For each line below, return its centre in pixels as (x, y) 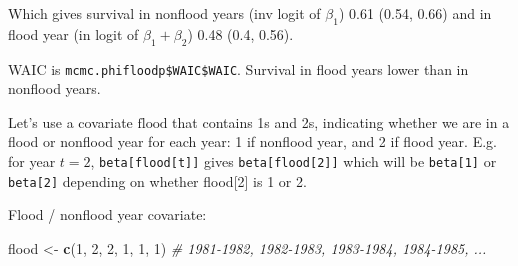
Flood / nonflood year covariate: (107, 214)
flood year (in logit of (73, 33)
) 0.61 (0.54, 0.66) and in (415, 13)
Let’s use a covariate (70, 121)
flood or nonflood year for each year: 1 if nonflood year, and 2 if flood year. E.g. (252, 141)
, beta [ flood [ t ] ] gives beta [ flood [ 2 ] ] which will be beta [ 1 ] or (293, 161)
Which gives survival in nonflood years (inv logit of (164, 13)
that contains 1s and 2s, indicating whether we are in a (341, 121)
